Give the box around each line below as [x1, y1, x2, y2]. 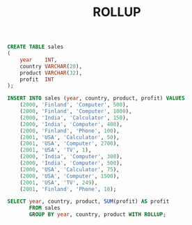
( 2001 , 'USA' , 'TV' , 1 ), [19, 147, 92, 154]
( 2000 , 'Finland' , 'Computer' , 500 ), [19, 102, 129, 109]
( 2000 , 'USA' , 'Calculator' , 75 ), [19, 166, 120, 173]
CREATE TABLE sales [7, 43, 64, 51]
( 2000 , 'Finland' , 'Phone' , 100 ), [19, 127, 120, 134]
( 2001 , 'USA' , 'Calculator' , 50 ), [19, 134, 120, 141]
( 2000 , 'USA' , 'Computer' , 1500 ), [19, 172, 120, 180]
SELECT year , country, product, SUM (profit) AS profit [7, 198, 170, 205]
